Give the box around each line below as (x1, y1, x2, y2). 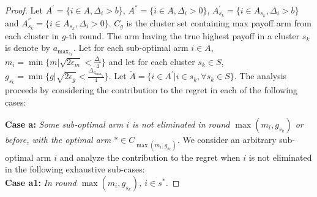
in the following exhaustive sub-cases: (5, 163, 145, 176)
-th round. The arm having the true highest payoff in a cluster (65, 29, 300, 42)
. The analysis (234, 69, 287, 82)
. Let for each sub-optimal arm (73, 41, 188, 54)
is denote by (5, 41, 50, 54)
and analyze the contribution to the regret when (59, 150, 241, 163)
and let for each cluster (108, 55, 195, 68)
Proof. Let (5, 4, 43, 16)
